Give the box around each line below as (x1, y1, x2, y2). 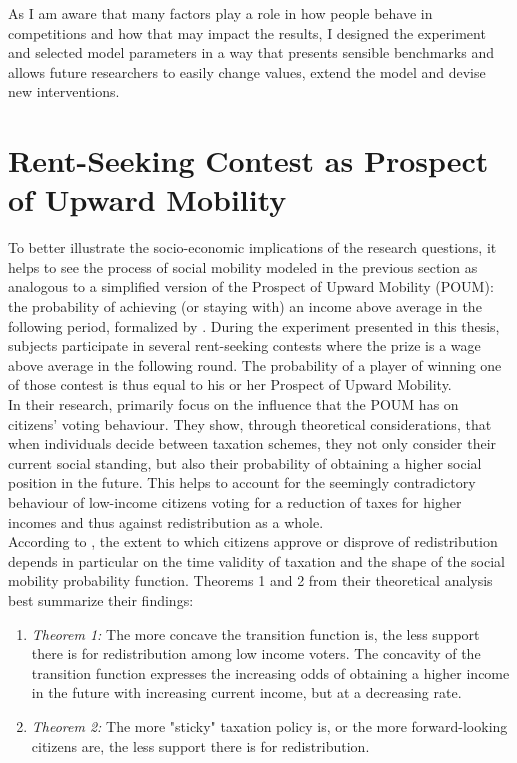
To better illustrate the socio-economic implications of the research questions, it (8, 237, 497, 258)
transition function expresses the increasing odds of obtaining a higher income (31, 662, 510, 683)
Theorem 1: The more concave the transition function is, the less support (31, 623, 480, 644)
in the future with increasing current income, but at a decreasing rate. (31, 682, 462, 703)
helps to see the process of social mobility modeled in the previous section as (8, 256, 478, 277)
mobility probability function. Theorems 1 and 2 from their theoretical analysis (8, 570, 493, 591)
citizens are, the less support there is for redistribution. (31, 735, 370, 756)
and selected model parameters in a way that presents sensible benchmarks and (8, 42, 494, 63)
